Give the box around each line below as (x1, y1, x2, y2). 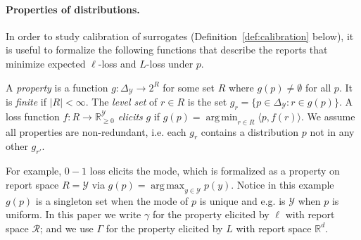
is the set (187, 94, 227, 109)
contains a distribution (201, 124, 299, 139)
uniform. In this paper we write (6, 207, 141, 222)
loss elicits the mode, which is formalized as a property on (89, 163, 340, 178)
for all (305, 80, 331, 94)
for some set (163, 80, 215, 94)
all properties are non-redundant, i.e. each (6, 124, 186, 139)
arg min (205, 112, 238, 122)
